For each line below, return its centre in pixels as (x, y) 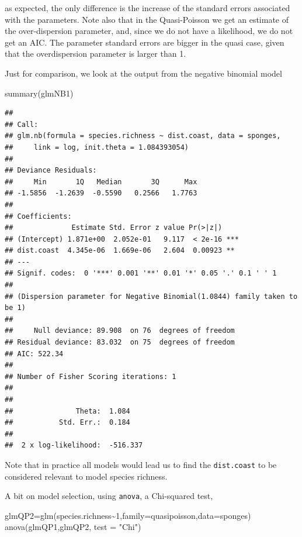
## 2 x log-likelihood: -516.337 (74, 445)
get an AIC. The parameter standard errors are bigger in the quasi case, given (145, 42)
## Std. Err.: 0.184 (67, 423)
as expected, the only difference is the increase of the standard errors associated (147, 8)
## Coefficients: (38, 216)
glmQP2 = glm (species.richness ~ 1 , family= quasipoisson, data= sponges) (128, 515)
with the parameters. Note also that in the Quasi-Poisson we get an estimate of (147, 19)
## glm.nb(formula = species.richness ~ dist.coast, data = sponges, (143, 136)
